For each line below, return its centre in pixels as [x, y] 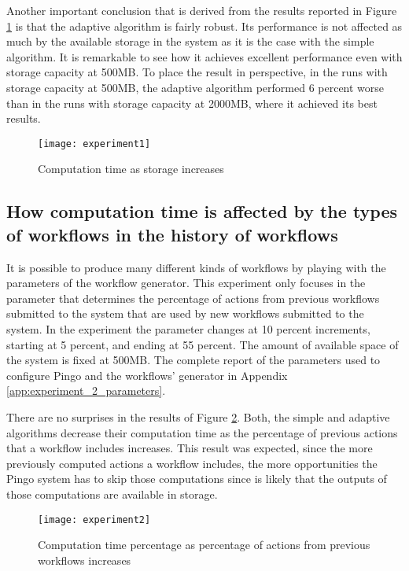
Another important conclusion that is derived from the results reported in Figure [202, 10]
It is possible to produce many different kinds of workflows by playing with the [196, 267]
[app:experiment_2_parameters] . [86, 390]
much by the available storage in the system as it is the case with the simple [190, 41]
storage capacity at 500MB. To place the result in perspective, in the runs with [197, 72]
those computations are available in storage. [112, 494]
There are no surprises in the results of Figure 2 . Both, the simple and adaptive [198, 416]
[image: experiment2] [94, 519]
